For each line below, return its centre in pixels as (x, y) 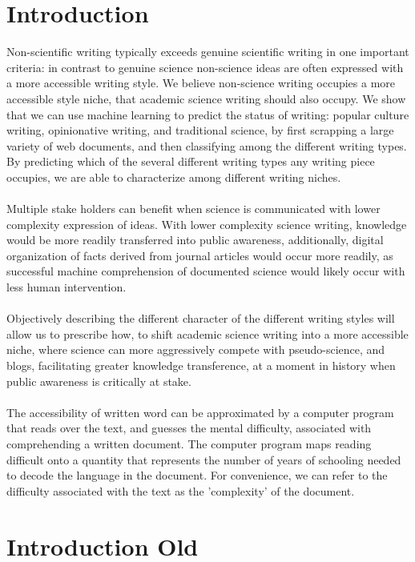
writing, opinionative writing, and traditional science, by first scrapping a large (200, 130)
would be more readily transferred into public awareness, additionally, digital (195, 240)
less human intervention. (66, 287)
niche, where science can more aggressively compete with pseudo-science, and (196, 349)
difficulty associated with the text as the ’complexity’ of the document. (181, 490)
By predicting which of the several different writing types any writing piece (191, 161)
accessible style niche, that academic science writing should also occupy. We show (206, 98)
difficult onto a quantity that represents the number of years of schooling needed (204, 459)
